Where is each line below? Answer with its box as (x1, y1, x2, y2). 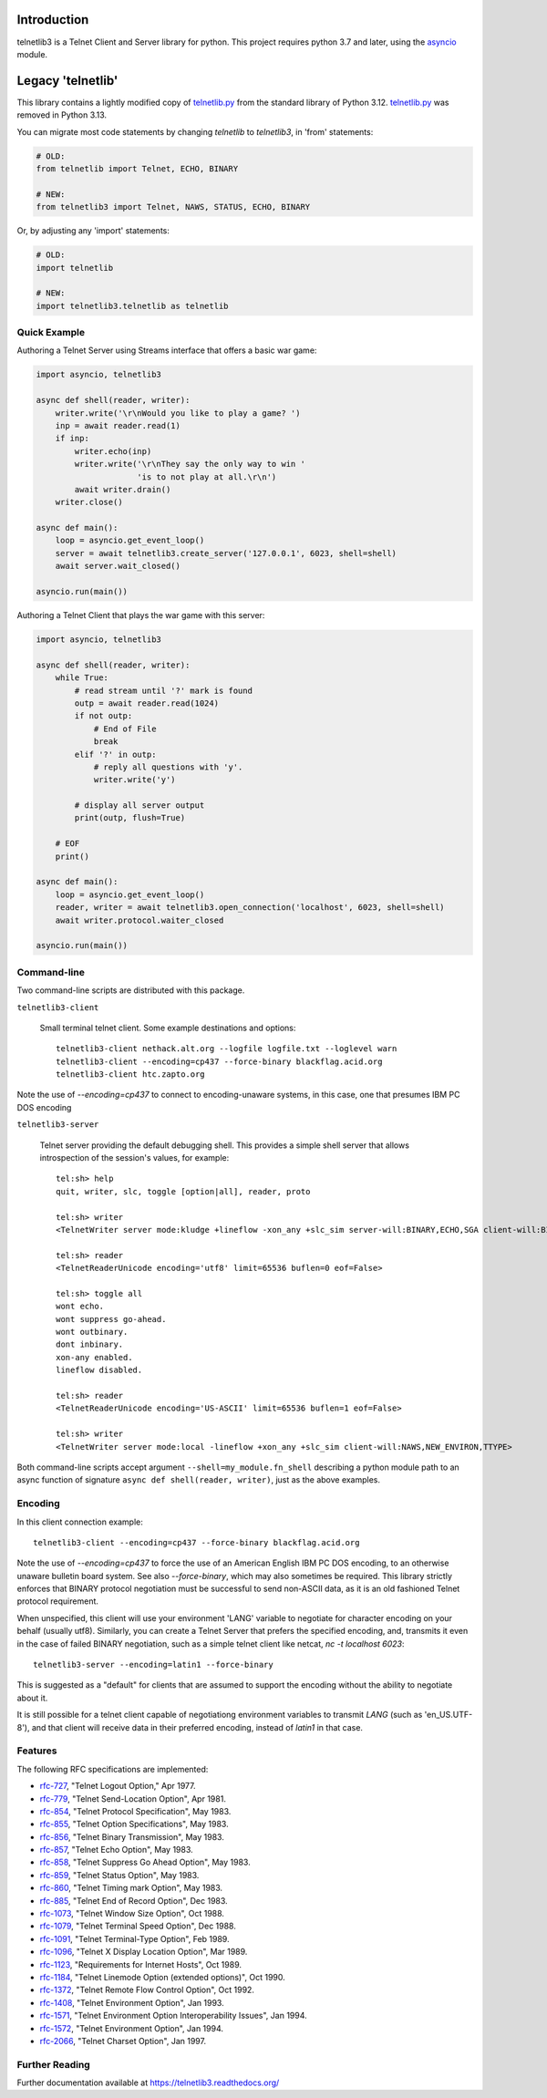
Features (16, 1744, 57, 1757)
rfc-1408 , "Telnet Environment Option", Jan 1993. (39, 1997, 224, 2008)
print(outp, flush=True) (74, 812, 186, 823)
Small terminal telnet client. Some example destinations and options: (39, 1022, 296, 1033)
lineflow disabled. (56, 1365, 143, 1376)
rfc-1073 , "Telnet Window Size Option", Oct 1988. (39, 1908, 225, 1919)
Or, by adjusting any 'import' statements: (16, 225, 170, 236)
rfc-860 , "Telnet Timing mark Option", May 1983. (39, 1883, 223, 1894)
